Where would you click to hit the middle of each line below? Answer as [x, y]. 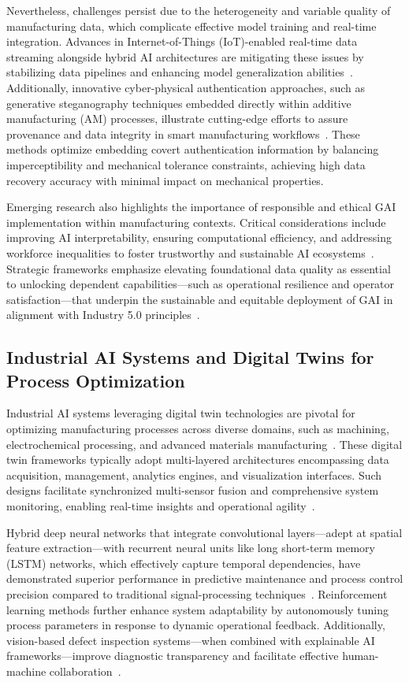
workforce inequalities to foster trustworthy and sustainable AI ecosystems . [190, 252]
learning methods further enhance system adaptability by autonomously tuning [198, 609]
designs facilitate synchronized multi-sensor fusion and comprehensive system [193, 490]
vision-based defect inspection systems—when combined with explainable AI [191, 640]
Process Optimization [96, 380]
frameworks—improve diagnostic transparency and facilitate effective [173, 656]
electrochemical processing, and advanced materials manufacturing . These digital [204, 444]
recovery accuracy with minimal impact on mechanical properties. [165, 180]
